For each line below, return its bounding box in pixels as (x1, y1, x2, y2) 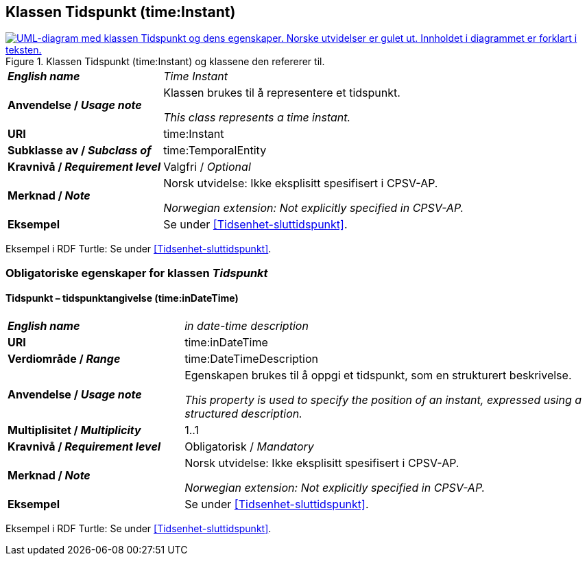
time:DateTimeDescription (184, 352, 318, 366)
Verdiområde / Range (8, 352, 121, 366)
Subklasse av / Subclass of (8, 143, 152, 158)
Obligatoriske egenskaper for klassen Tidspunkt (5, 265, 268, 280)
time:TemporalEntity (163, 143, 267, 158)
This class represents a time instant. (163, 110, 351, 125)
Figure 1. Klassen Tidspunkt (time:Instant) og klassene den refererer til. (5, 56, 325, 68)
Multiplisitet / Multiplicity (8, 423, 141, 438)
